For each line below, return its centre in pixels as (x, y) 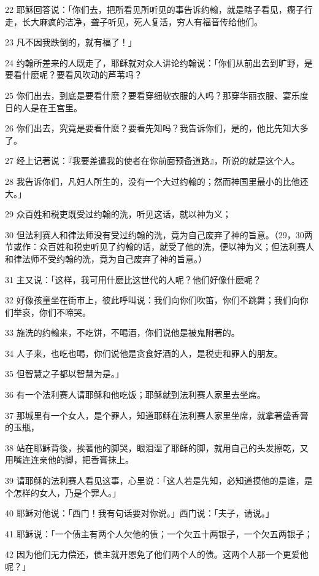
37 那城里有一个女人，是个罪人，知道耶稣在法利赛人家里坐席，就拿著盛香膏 (157, 415)
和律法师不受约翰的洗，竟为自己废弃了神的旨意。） (106, 258)
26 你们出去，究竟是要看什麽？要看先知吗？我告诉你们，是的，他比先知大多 (157, 128)
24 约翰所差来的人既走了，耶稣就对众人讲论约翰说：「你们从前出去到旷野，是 (159, 62)
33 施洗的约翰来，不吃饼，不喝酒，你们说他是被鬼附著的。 (122, 333)
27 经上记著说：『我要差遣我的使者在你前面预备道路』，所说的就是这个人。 (152, 161)
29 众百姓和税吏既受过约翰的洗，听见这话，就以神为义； (118, 214)
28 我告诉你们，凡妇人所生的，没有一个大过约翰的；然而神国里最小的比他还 (157, 181)
